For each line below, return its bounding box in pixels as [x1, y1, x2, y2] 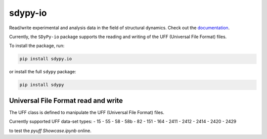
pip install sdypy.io [19, 56, 72, 62]
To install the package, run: [9, 43, 65, 49]
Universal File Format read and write [9, 96, 123, 105]
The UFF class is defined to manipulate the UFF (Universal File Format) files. [9, 109, 165, 115]
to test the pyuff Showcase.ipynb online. [9, 128, 91, 134]
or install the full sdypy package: [9, 69, 77, 75]
